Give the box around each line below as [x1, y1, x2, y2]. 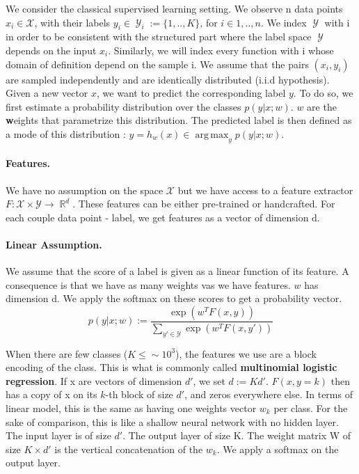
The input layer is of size [6, 428, 111, 443]
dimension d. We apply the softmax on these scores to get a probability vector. [6, 291, 342, 306]
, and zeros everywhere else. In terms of [184, 387, 353, 402]
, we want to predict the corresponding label [97, 86, 286, 100]
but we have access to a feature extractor [177, 182, 353, 197]
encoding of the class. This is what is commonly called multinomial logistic [6, 360, 337, 374]
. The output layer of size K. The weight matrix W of [122, 428, 351, 443]
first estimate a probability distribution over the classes [6, 99, 241, 113]
